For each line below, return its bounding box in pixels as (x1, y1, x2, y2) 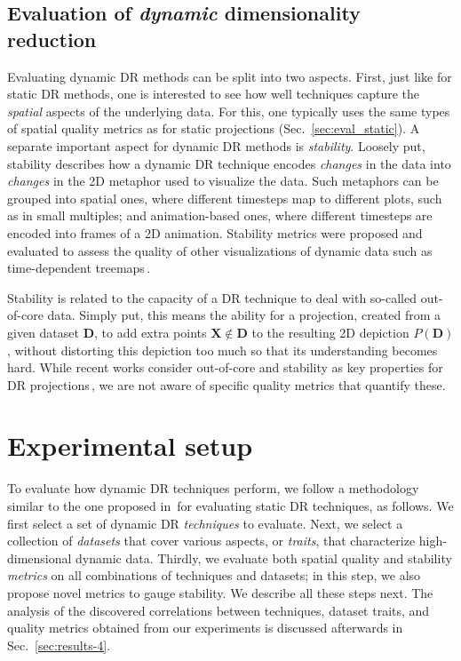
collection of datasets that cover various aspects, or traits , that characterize (7, 531, 416, 550)
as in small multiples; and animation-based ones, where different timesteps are (7, 206, 433, 225)
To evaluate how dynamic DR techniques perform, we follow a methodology (7, 479, 419, 498)
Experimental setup (7, 427, 253, 464)
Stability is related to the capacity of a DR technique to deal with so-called (7, 288, 417, 307)
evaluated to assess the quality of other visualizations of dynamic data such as (7, 241, 433, 259)
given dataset (7, 323, 79, 341)
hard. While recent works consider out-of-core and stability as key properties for (7, 358, 443, 377)
